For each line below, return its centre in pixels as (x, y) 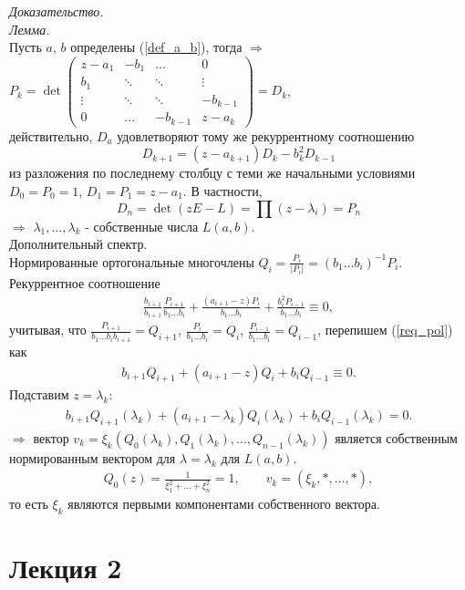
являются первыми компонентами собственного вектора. (224, 504)
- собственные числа (142, 226)
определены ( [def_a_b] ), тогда (156, 47)
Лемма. (30, 29)
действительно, (51, 135)
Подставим (39, 394)
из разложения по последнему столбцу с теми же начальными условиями (212, 173)
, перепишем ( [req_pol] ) (385, 330)
